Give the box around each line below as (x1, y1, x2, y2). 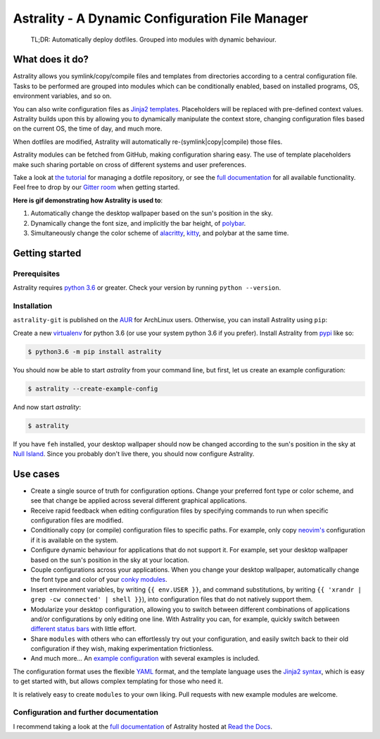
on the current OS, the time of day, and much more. (13, 124, 163, 133)
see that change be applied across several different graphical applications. (30, 496, 248, 505)
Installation (13, 300, 53, 310)
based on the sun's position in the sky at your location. (30, 556, 189, 564)
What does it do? (13, 54, 89, 66)
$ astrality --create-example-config (27, 384, 158, 393)
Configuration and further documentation (13, 707, 158, 717)
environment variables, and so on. (13, 92, 112, 100)
